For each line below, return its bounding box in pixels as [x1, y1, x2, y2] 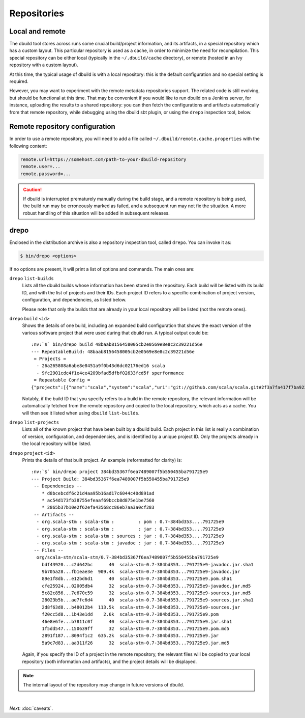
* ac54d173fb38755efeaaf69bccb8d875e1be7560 [41, 498, 155, 503]
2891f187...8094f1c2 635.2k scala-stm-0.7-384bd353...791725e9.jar [41, 633, 219, 639]
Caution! [23, 186, 42, 192]
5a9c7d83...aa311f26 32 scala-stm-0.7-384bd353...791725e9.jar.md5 [41, 640, 230, 646]
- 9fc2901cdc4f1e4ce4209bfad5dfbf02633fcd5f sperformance [36, 370, 184, 376]
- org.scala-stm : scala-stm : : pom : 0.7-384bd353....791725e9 [36, 519, 224, 524]
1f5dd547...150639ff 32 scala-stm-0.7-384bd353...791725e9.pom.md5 [41, 626, 230, 631]
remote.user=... [20, 163, 61, 170]
